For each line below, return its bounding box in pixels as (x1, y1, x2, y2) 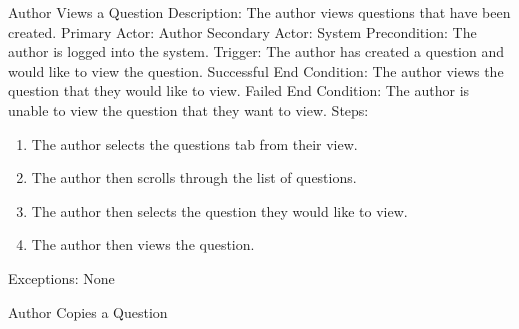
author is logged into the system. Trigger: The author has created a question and (8, 41, 505, 62)
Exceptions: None (8, 267, 115, 288)
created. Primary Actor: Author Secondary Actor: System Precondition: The (8, 21, 477, 42)
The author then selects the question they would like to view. (31, 200, 408, 221)
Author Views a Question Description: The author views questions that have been (8, 2, 511, 22)
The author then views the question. (31, 234, 255, 255)
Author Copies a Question (8, 301, 168, 322)
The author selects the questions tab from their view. (31, 133, 358, 154)
